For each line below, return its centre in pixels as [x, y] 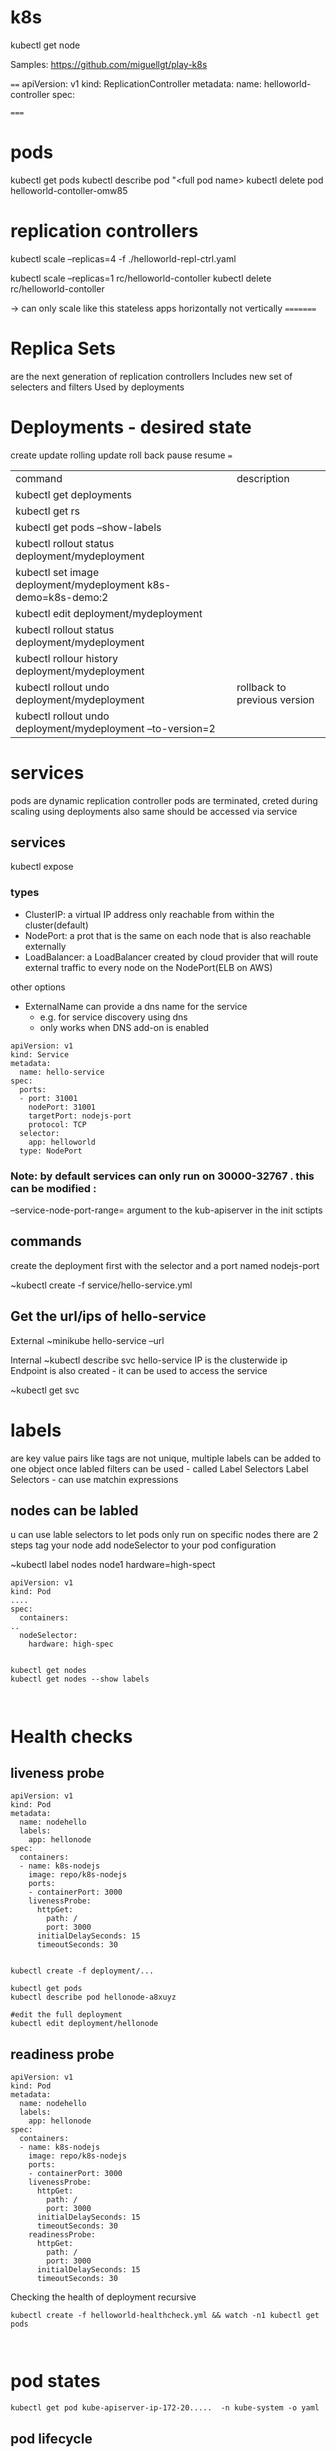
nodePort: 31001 [62, 1107]
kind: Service [40, 1054]
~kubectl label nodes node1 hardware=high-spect [113, 1565]
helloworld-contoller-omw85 [69, 190]
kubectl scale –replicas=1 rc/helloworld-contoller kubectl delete [141, 278]
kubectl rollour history [67, 658]
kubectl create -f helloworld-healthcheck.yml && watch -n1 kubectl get [165, 2316]
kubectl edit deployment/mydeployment [109, 613]
